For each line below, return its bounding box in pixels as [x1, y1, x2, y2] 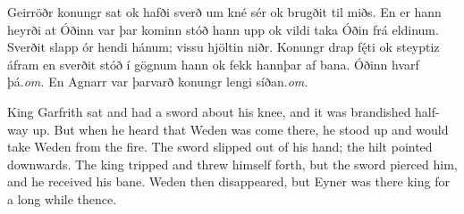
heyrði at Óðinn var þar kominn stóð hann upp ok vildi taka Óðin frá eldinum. [7, 20, 439, 38]
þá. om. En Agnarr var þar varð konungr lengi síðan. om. [7, 72, 308, 91]
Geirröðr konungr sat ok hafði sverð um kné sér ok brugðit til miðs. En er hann [7, 3, 442, 21]
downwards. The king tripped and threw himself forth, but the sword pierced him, [7, 154, 458, 173]
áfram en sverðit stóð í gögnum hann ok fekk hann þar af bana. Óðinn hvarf [7, 54, 419, 73]
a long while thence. [7, 189, 117, 208]
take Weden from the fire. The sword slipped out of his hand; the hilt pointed [7, 137, 433, 156]
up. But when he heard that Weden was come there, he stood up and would [32, 119, 449, 138]
